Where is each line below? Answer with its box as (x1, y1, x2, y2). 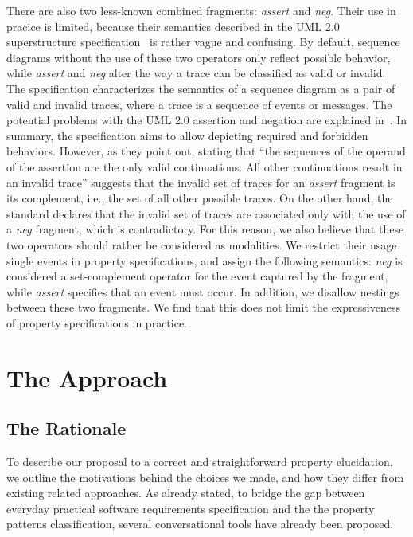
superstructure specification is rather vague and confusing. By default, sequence (6, 33, 400, 50)
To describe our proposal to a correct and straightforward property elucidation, (6, 453, 393, 470)
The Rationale (6, 416, 127, 441)
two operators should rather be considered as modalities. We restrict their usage (6, 236, 397, 253)
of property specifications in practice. (6, 314, 188, 331)
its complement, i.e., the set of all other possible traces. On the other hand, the (6, 190, 393, 206)
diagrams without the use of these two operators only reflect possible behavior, (6, 49, 391, 65)
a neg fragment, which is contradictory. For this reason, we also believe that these (6, 221, 404, 237)
